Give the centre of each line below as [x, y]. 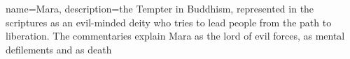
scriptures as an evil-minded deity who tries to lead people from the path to [169, 22]
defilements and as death [59, 49]
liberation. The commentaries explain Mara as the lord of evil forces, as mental [175, 36]
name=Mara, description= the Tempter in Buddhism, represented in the [160, 8]
